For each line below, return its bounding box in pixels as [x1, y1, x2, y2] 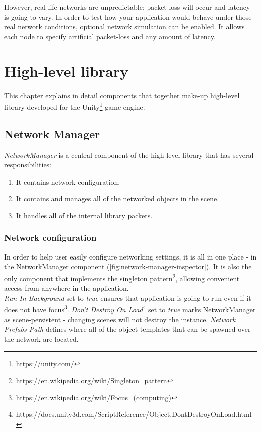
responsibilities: [4, 159, 52, 170]
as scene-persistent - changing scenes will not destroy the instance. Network [4, 314, 236, 324]
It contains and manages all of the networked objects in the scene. [16, 193, 219, 204]
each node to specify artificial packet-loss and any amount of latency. [4, 31, 216, 41]
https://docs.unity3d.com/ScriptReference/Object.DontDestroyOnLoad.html [16, 409, 252, 419]
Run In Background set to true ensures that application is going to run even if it [4, 292, 251, 303]
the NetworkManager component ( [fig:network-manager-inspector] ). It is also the [4, 261, 252, 272]
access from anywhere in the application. [4, 283, 129, 293]
